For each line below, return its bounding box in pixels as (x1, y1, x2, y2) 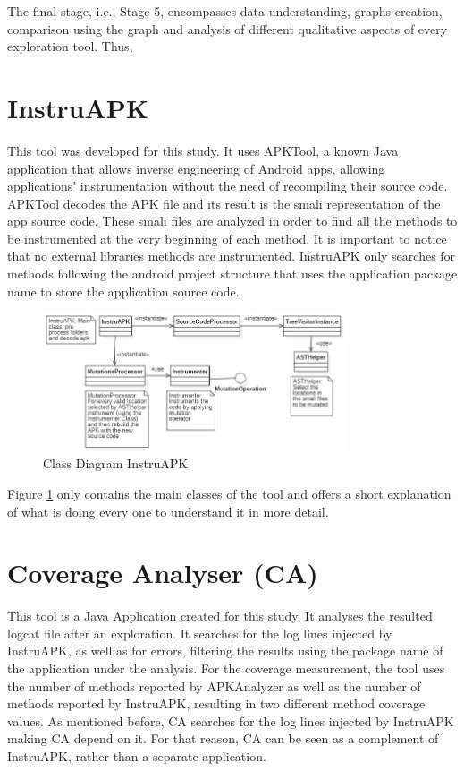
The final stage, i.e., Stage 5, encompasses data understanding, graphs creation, (7, 2, 443, 20)
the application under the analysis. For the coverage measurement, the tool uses (7, 659, 445, 678)
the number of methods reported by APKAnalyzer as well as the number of (7, 676, 421, 695)
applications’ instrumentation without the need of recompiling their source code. (7, 176, 448, 195)
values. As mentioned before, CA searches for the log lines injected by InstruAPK (7, 711, 454, 730)
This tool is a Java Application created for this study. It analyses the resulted (7, 606, 433, 625)
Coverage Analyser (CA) (7, 554, 318, 591)
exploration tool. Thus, (7, 37, 133, 56)
